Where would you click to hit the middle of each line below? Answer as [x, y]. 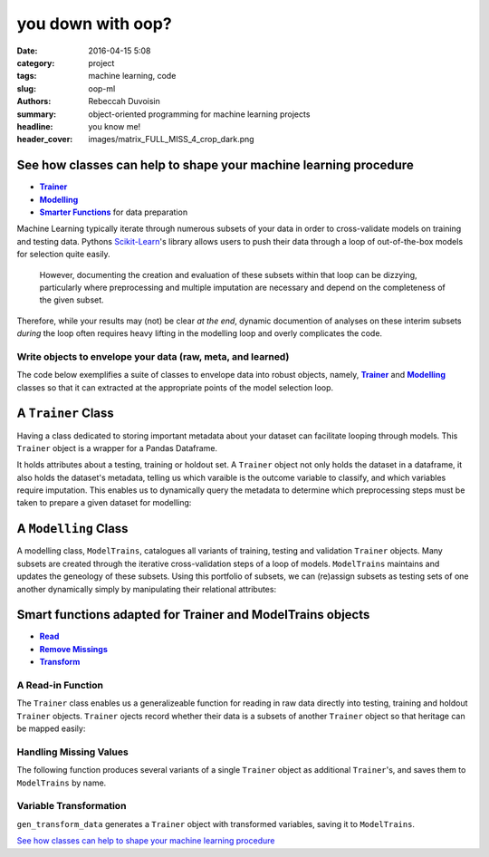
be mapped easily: [51, 728]
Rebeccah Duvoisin [124, 101]
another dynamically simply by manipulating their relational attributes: [146, 589]
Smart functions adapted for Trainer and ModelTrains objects [193, 615]
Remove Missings [73, 649]
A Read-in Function [60, 686]
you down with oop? [94, 24]
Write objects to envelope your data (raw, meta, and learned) [153, 356]
